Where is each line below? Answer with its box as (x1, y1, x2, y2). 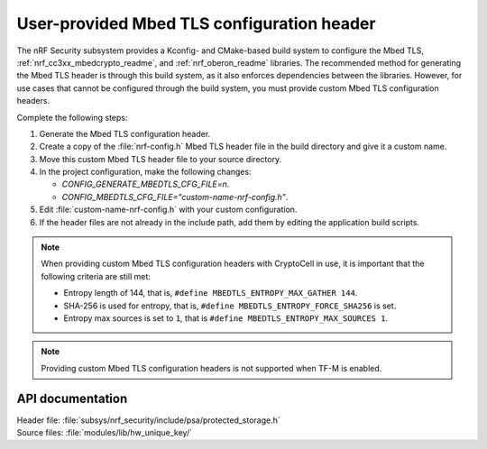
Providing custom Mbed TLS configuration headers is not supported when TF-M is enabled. (41, 362, 382, 373)
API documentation (16, 390, 128, 406)
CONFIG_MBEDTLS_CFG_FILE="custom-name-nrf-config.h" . (61, 191, 289, 202)
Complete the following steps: (16, 112, 128, 123)
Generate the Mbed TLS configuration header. (39, 128, 211, 139)
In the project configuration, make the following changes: (39, 167, 252, 178)
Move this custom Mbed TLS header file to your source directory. (39, 153, 282, 164)
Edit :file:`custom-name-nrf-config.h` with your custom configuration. (39, 204, 298, 215)
